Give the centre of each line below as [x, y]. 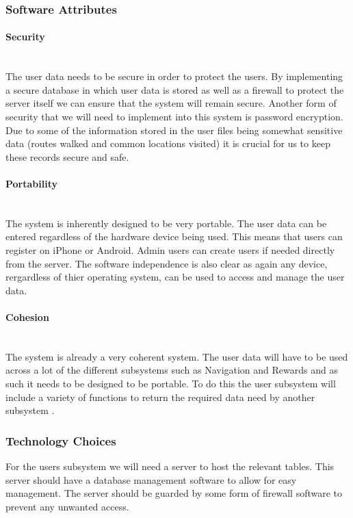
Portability [31, 183]
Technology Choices [61, 440]
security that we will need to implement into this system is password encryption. [174, 117]
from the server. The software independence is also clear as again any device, [167, 263]
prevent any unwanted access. [67, 506]
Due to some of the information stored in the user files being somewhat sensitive [174, 130]
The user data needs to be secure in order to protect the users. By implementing [174, 76]
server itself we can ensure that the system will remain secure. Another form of [171, 103]
